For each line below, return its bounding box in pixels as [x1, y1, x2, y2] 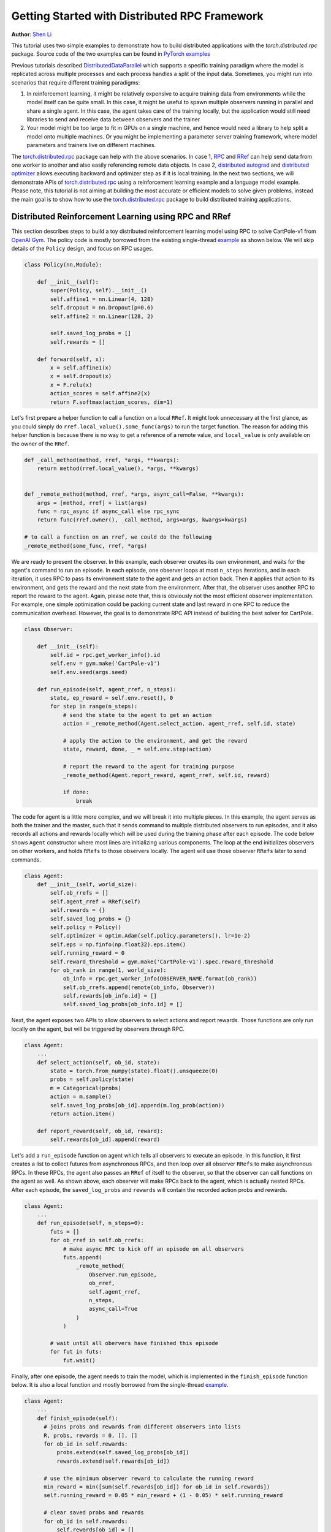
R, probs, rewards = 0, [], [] [44, 1432, 138, 1439]
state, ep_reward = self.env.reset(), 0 [50, 694, 173, 701]
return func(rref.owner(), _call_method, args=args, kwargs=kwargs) [37, 517, 248, 523]
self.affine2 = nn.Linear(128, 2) [50, 313, 154, 320]
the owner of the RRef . [11, 440, 70, 447]
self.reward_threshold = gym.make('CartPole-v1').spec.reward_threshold [50, 958, 273, 965]
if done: [63, 789, 89, 796]
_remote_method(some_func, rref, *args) [24, 542, 147, 549]
